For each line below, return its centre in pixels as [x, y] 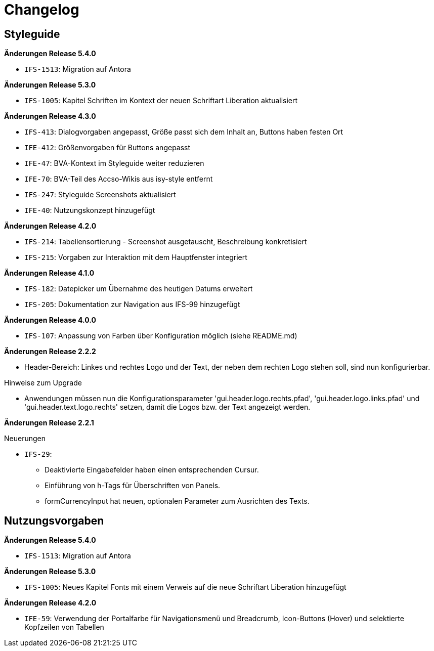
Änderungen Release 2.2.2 [50, 352]
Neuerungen [25, 439]
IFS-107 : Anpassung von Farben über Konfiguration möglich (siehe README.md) [161, 336]
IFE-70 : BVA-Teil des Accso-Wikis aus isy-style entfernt [119, 179]
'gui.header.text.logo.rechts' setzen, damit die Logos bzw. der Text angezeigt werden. [167, 407]
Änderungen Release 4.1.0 [49, 273]
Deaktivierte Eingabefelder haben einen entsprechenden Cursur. [152, 470]
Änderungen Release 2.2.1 [49, 423]
